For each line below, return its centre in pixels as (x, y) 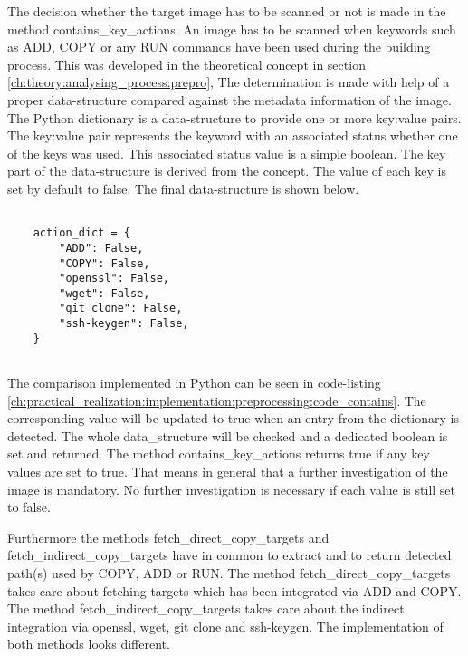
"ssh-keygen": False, (124, 324)
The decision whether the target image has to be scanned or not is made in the (227, 11)
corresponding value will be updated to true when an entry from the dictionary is (233, 418)
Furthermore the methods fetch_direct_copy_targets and (168, 537)
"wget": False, (105, 293)
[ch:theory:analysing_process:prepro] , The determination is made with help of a (229, 82)
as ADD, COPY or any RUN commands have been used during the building (219, 47)
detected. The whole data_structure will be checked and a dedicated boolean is (228, 435)
